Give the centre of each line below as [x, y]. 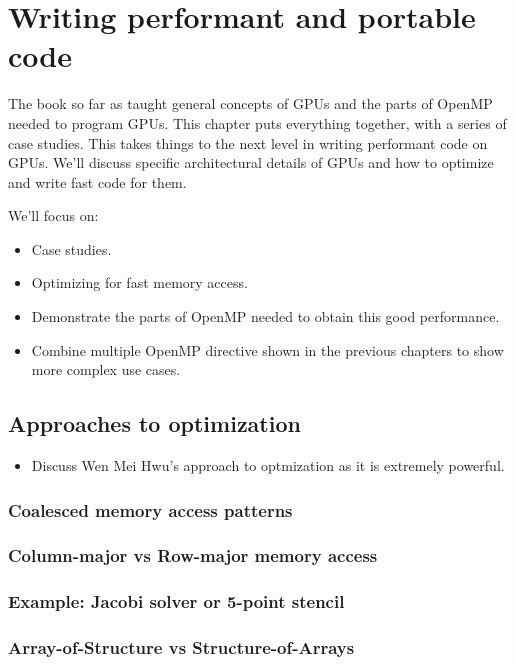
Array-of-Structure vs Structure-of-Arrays [181, 647]
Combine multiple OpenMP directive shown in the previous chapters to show [267, 349]
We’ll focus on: [53, 215]
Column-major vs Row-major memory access [193, 555]
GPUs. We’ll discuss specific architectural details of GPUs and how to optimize [251, 162]
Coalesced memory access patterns [150, 509]
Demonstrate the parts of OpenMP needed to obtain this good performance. [265, 316]
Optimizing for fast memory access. [139, 282]
